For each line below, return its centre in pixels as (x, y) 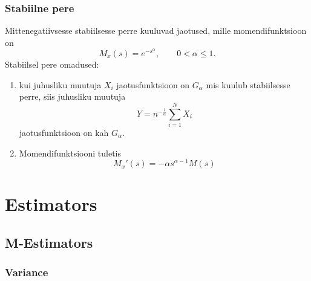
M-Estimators (49, 242)
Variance (27, 272)
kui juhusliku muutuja (60, 84)
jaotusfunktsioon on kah (64, 132)
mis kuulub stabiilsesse (248, 84)
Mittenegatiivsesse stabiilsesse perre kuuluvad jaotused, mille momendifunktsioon (156, 31)
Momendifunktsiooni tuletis (70, 153)
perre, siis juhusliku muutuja (72, 96)
